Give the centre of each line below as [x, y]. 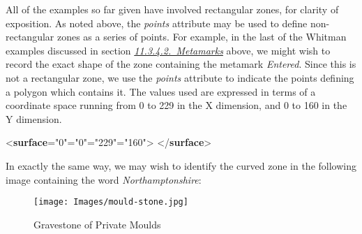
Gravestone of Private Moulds [97, 224]
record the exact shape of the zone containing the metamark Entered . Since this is [181, 64]
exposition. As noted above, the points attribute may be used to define [157, 23]
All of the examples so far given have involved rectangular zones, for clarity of [172, 9]
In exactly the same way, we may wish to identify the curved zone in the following [181, 165]
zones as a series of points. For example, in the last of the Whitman [202, 37]
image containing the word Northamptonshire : [104, 179]
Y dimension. [34, 118]
